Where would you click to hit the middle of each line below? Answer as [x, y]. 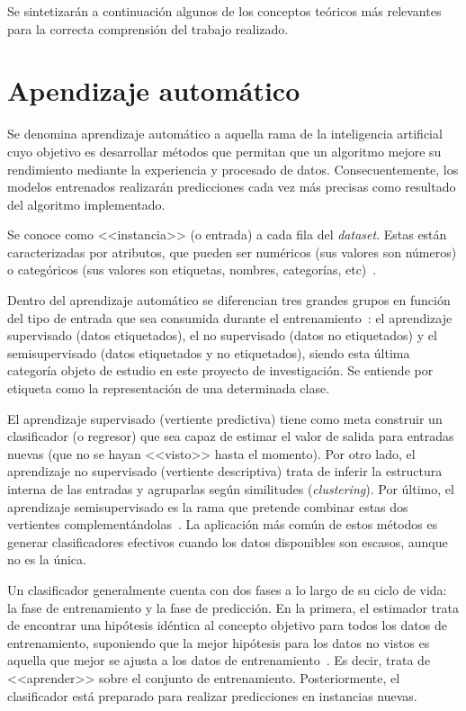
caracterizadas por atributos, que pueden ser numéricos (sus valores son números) [232, 252]
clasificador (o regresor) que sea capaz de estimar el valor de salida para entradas [231, 436]
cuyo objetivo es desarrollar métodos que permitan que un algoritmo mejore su [224, 151]
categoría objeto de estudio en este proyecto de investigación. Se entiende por [220, 370]
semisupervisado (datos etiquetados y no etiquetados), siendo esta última [209, 352]
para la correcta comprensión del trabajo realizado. [148, 28]
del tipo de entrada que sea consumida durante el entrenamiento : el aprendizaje [230, 317]
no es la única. [47, 559]
